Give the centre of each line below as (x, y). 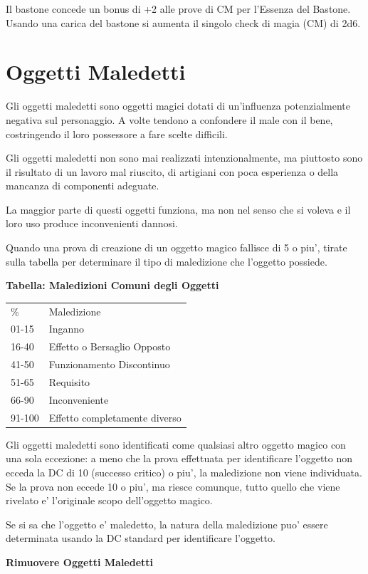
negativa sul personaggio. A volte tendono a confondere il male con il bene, (169, 119)
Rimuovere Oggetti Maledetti (80, 562)
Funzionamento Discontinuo (109, 364)
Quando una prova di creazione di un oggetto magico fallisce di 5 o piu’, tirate (177, 247)
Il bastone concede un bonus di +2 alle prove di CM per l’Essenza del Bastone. (178, 9)
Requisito (69, 381)
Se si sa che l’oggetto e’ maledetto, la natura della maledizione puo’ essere (167, 524)
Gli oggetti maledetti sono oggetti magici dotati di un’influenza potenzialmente (178, 106)
